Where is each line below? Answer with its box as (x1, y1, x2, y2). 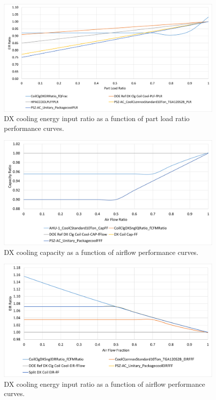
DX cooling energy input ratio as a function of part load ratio (4, 113, 190, 124)
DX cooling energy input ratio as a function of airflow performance (4, 378, 205, 389)
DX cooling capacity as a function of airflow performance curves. (4, 247, 199, 257)
